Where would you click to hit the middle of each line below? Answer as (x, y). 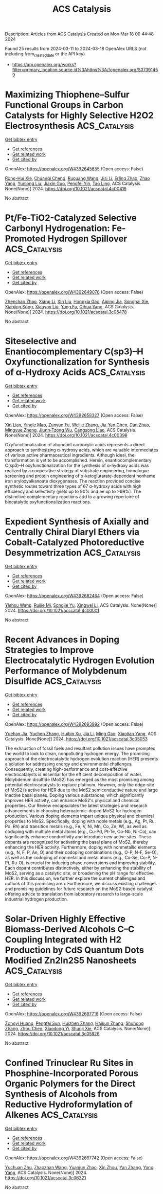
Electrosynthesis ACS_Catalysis (70, 126)
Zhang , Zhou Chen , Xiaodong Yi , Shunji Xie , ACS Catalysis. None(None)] (78, 1028)
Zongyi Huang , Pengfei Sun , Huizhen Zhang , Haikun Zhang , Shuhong (74, 1023)
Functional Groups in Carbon (64, 105)
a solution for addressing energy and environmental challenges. (69, 764)
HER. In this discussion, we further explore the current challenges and (75, 878)
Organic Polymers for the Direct (70, 1084)
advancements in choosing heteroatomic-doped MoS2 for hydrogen (73, 810)
